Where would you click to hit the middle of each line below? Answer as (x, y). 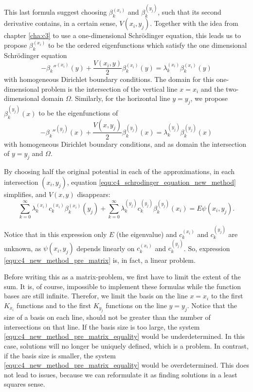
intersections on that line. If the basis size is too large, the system (102, 326)
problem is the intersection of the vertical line (109, 88)
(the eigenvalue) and (147, 234)
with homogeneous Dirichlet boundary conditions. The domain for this (109, 79)
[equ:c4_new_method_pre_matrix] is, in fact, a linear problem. (100, 260)
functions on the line (136, 305)
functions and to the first (54, 305)
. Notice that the (212, 305)
